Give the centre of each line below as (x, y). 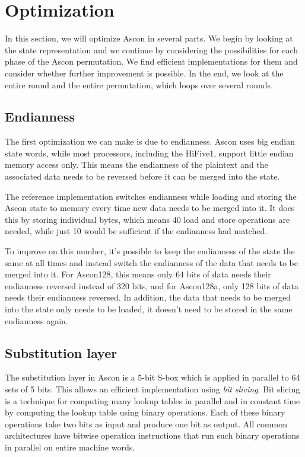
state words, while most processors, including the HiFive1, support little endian (149, 153)
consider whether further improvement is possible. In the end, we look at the (144, 73)
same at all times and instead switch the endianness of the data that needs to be (151, 262)
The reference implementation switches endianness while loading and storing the (151, 196)
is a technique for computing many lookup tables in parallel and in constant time (152, 400)
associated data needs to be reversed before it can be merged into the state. (142, 176)
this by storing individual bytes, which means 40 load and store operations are (147, 219)
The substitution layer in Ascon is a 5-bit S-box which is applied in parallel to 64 (152, 377)
